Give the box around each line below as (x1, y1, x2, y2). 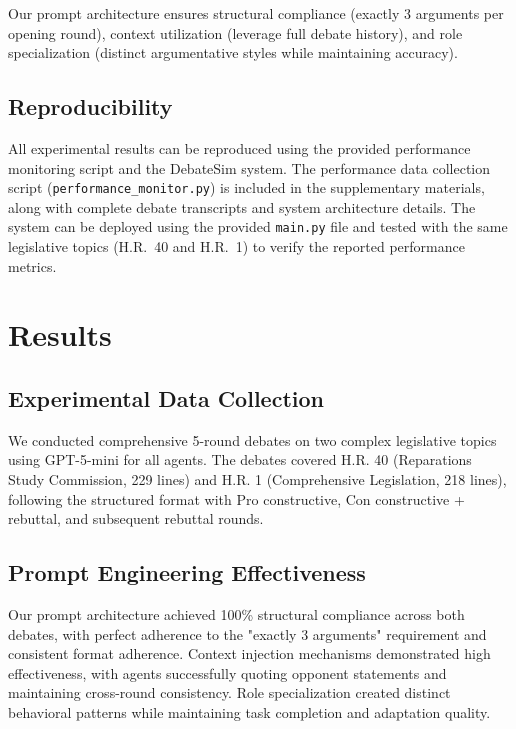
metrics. (8, 255, 57, 276)
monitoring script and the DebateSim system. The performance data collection (8, 157, 491, 178)
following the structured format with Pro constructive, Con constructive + (8, 488, 465, 509)
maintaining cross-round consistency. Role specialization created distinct (8, 682, 451, 703)
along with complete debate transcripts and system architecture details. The (8, 196, 476, 217)
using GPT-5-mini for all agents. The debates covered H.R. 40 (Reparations (8, 449, 472, 470)
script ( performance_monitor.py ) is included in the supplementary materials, (8, 177, 485, 198)
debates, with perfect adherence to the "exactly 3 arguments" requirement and (8, 623, 487, 644)
